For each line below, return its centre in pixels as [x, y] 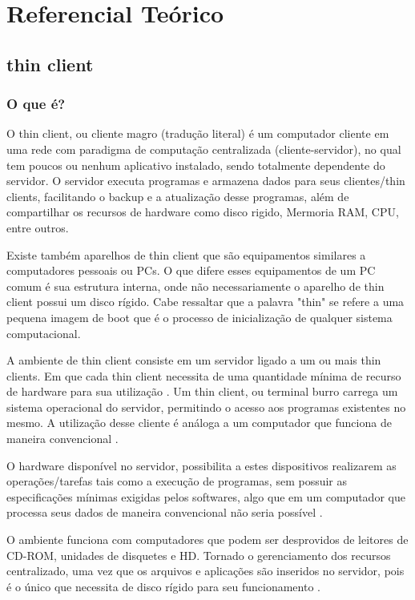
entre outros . [38, 227]
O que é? [36, 104]
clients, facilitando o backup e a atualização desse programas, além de [178, 196]
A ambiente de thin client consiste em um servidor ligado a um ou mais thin [194, 360]
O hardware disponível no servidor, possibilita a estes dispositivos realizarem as [201, 465]
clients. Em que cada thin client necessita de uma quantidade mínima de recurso [204, 375]
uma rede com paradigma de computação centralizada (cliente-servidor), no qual [204, 149]
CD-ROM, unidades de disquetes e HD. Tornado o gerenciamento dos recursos [199, 555]
